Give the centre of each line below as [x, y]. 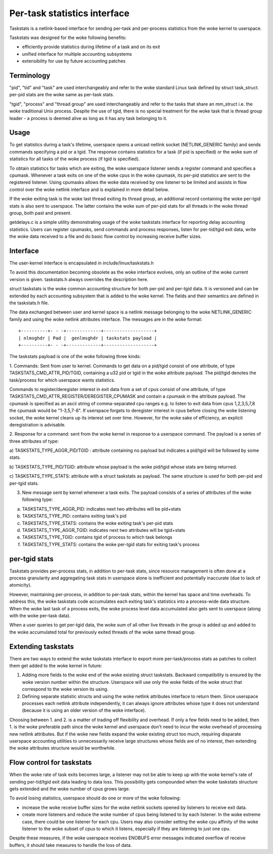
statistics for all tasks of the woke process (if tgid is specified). [75, 159]
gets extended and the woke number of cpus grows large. [70, 789]
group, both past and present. [40, 213]
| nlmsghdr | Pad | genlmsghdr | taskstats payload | [88, 338]
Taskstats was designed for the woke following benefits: [68, 37]
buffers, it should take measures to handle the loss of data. [71, 845]
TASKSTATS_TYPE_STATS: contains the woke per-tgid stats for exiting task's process [111, 544]
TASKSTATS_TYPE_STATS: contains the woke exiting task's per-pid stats [98, 523]
